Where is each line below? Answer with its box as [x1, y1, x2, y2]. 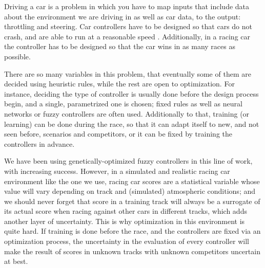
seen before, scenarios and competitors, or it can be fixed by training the [4, 128, 233, 139]
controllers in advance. [4, 138, 75, 149]
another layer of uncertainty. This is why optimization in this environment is [4, 215, 245, 226]
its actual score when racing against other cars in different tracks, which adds [4, 206, 247, 216]
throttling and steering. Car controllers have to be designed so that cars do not [4, 21, 253, 32]
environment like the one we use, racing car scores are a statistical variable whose [4, 175, 260, 186]
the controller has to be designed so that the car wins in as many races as [4, 41, 235, 52]
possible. [4, 51, 31, 61]
